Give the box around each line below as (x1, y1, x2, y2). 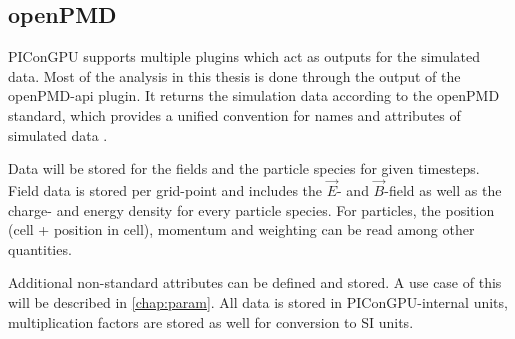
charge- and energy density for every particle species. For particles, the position (8, 199, 495, 220)
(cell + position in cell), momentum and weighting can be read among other (8, 219, 475, 240)
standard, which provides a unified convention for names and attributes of (8, 104, 461, 125)
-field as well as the (384, 179, 502, 200)
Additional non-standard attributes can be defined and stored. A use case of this (8, 272, 502, 293)
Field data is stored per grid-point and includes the (8, 179, 323, 200)
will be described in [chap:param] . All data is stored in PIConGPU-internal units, (8, 291, 508, 312)
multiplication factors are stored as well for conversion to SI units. (8, 311, 414, 332)
